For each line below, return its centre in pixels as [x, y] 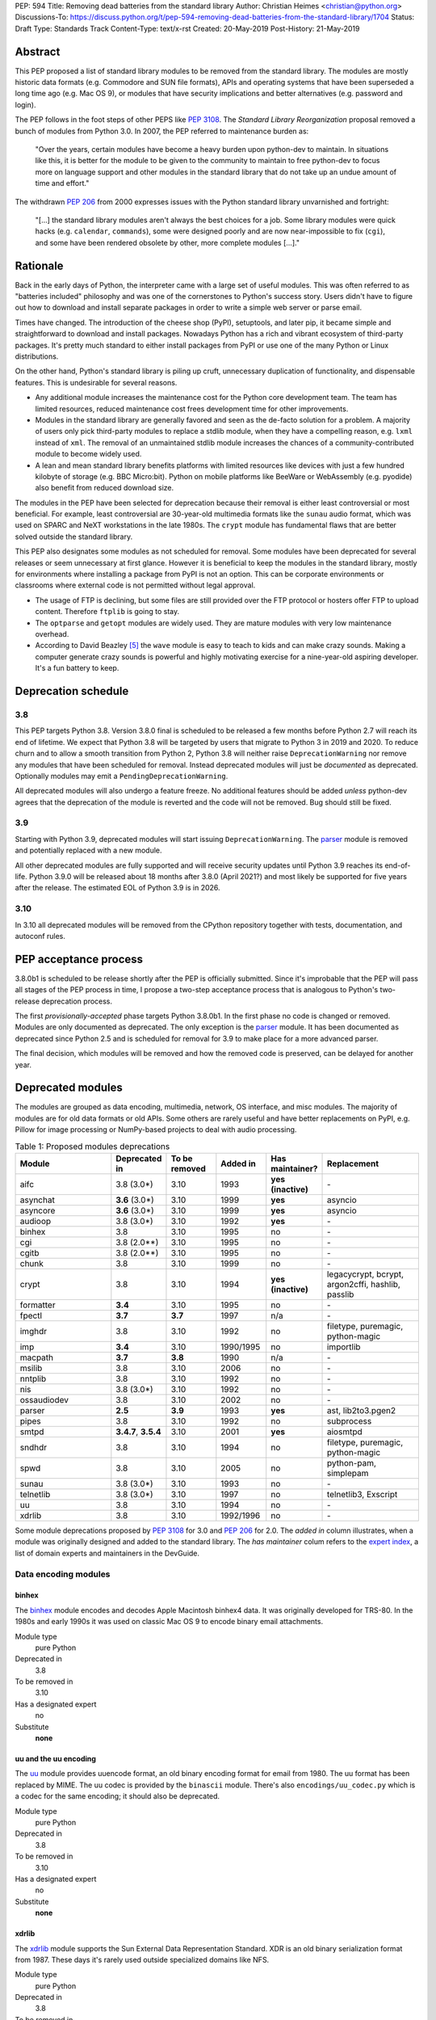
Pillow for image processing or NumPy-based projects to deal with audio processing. [156, 1130]
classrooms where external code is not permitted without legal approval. [135, 585]
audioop [36, 1221]
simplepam [348, 1473]
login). [25, 104]
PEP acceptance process [79, 959]
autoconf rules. [40, 936]
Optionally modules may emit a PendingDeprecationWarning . [122, 776]
